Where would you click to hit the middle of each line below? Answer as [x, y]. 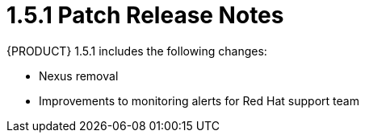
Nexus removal [79, 76]
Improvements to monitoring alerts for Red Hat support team [199, 100]
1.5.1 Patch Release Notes [145, 15]
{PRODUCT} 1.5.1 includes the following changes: [137, 51]
